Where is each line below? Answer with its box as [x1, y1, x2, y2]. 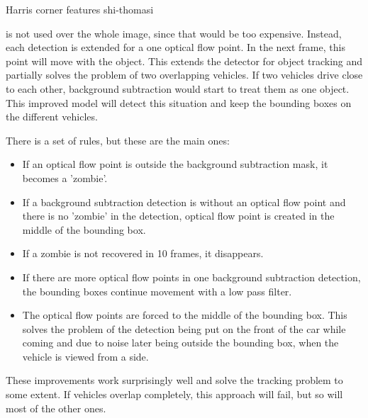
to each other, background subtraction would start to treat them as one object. [6, 81, 350, 96]
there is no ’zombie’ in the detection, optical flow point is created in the [22, 208, 335, 223]
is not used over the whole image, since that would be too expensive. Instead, [6, 26, 342, 40]
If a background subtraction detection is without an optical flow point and [22, 194, 346, 209]
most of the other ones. [6, 400, 106, 415]
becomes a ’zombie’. [22, 170, 108, 185]
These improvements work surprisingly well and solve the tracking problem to [6, 373, 343, 388]
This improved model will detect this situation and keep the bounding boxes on [6, 95, 352, 110]
